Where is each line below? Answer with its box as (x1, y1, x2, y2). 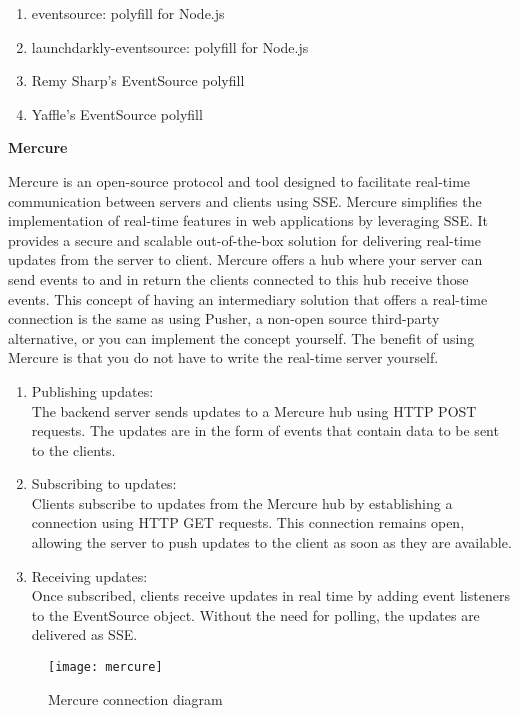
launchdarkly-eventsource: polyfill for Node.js (31, 36, 309, 57)
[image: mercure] (48, 660, 163, 675)
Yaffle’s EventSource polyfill (31, 103, 203, 124)
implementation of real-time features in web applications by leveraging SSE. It (8, 210, 488, 231)
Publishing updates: (31, 380, 154, 401)
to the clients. (31, 439, 116, 460)
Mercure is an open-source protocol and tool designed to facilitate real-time (8, 170, 471, 191)
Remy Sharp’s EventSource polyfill (31, 70, 245, 91)
